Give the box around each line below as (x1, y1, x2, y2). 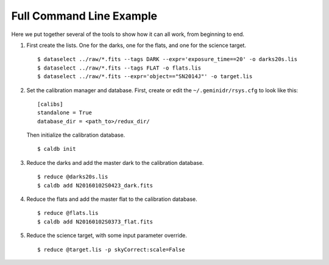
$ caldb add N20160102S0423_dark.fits (37, 182, 154, 189)
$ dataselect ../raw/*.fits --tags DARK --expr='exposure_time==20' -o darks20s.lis (37, 56, 298, 63)
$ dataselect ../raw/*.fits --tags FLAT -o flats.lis (37, 64, 201, 71)
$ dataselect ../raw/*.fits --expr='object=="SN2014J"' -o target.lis (37, 73, 253, 80)
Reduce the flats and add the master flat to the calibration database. (26, 195, 197, 203)
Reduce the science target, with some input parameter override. (26, 232, 187, 239)
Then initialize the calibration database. (26, 131, 126, 139)
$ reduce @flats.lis (37, 209, 99, 217)
